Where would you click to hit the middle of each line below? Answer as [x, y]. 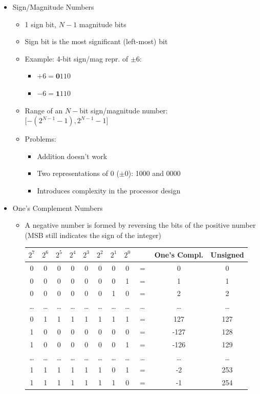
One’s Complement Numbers [58, 208]
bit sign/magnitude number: [124, 110]
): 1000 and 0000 [154, 173]
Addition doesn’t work [72, 156]
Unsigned [227, 254]
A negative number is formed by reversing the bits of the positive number [140, 225]
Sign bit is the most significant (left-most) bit [96, 41]
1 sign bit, [41, 24]
